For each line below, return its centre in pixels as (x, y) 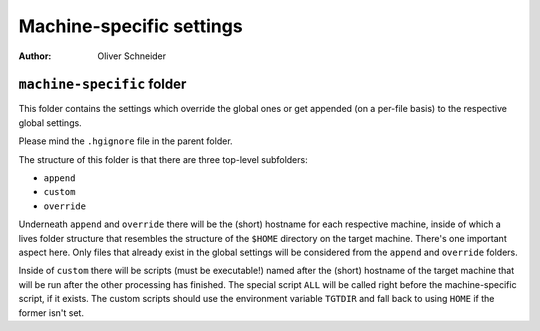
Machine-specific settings (131, 26)
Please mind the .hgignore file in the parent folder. (126, 141)
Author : (35, 56)
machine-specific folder (102, 84)
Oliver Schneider (132, 56)
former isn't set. (51, 312)
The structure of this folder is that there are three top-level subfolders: (163, 159)
